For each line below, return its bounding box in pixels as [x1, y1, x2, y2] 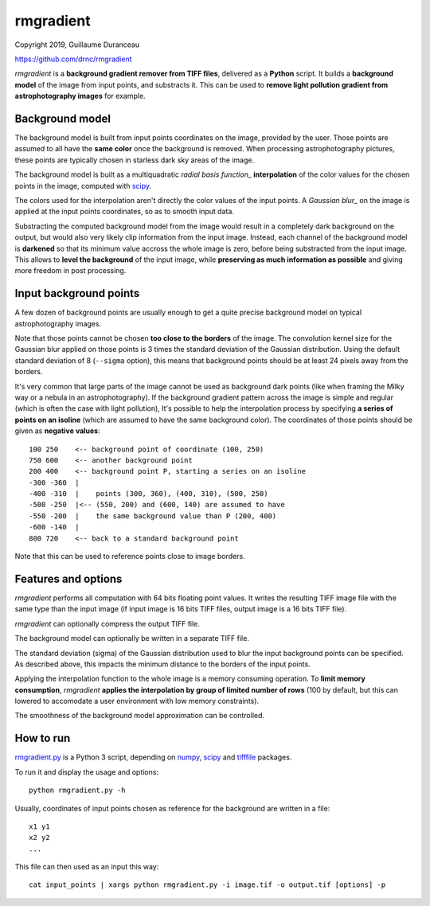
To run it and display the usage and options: [14, 767, 159, 776]
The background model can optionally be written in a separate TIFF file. [14, 634, 250, 643]
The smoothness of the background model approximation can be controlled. [14, 711, 265, 721]
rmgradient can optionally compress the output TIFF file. [14, 619, 201, 628]
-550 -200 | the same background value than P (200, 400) [29, 511, 277, 521]
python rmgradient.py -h [29, 786, 126, 795]
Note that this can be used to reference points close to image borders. [14, 552, 246, 561]
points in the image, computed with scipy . [14, 181, 151, 190]
